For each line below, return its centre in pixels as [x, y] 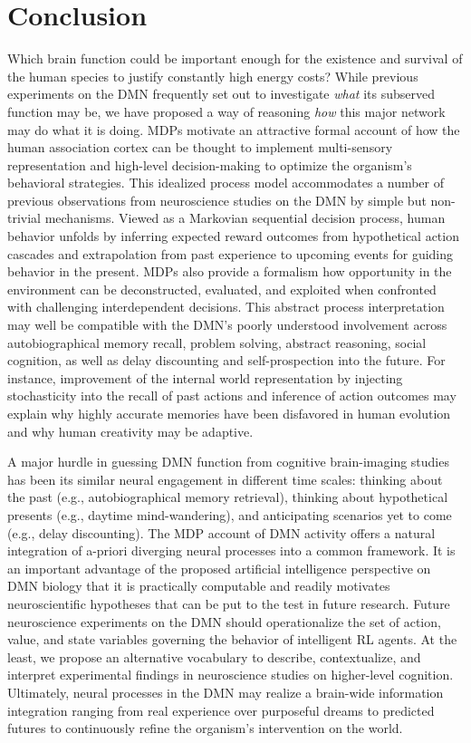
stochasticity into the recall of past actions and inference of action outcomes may [232, 396]
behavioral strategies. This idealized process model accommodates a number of [226, 183]
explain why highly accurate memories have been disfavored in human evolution [229, 413]
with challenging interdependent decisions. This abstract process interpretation [226, 307]
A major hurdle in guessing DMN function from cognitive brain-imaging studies [228, 462]
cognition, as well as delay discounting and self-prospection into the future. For [226, 360]
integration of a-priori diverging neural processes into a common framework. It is [231, 550]
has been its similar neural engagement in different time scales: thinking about [225, 479]
